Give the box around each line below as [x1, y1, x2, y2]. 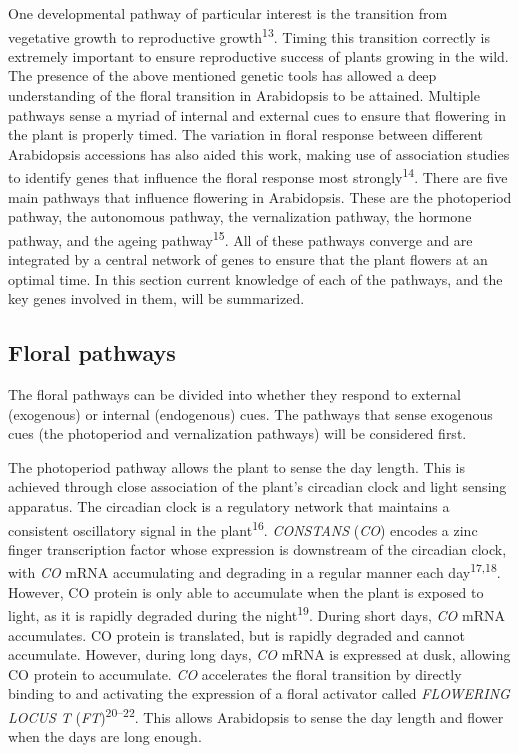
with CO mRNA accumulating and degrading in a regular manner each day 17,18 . [8, 559, 501, 583]
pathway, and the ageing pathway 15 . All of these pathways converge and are [8, 226, 473, 250]
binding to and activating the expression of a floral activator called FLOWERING [8, 683, 510, 704]
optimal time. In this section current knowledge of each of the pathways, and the [8, 268, 503, 289]
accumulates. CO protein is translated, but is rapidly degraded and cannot [8, 624, 466, 645]
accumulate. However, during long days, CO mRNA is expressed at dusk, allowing [8, 644, 511, 665]
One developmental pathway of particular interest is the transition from [8, 3, 448, 23]
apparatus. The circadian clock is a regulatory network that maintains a [8, 496, 450, 517]
